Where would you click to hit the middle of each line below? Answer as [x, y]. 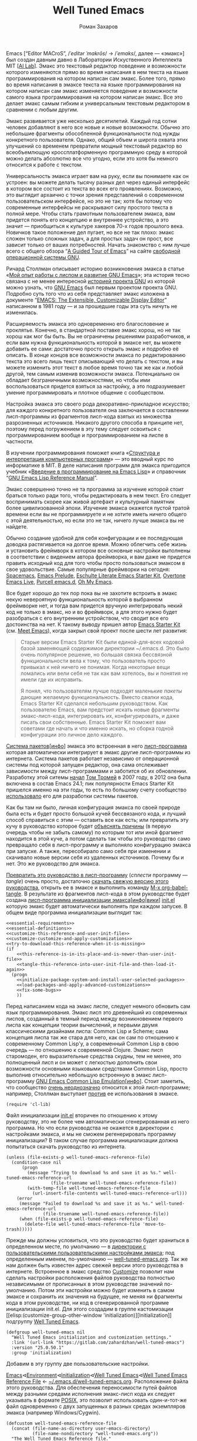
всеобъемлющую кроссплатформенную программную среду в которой [97, 152]
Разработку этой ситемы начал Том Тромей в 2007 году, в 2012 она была [98, 777]
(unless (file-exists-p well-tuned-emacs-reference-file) [78, 1157]
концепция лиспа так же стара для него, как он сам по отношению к [92, 1037]
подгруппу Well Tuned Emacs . [43, 1321]
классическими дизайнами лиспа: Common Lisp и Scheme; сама [87, 1031]
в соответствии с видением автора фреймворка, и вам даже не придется [98, 557]
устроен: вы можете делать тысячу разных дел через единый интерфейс [98, 182]
